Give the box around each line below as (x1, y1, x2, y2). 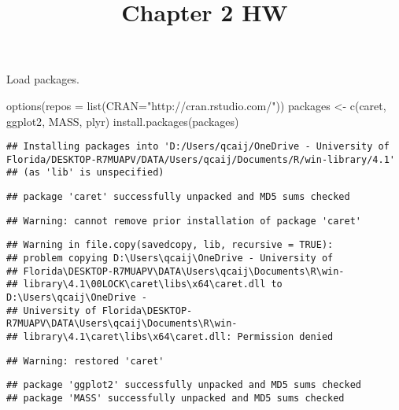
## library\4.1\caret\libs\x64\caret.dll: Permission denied (6, 331, 334, 343)
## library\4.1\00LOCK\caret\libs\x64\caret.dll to (6, 279, 283, 290)
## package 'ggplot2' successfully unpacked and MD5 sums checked (6, 379, 362, 391)
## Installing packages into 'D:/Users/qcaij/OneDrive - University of (6, 141, 390, 153)
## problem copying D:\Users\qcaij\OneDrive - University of (6, 253, 334, 264)
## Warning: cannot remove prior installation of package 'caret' (6, 215, 362, 227)
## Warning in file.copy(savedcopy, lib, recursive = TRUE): (6, 239, 334, 251)
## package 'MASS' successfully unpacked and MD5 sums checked (6, 393, 345, 404)
